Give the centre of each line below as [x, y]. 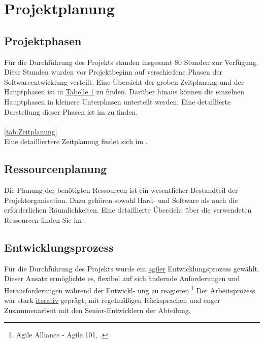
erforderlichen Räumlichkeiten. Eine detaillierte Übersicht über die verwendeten [128, 210]
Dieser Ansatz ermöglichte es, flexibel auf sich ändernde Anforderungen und [122, 278]
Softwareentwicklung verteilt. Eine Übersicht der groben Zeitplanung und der [124, 81]
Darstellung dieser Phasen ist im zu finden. [71, 111]
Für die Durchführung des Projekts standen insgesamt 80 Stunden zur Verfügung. [131, 62]
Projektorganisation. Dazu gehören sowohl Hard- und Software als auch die [121, 200]
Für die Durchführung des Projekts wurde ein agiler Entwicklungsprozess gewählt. [132, 268]
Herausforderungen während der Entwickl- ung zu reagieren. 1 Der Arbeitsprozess [130, 289]
